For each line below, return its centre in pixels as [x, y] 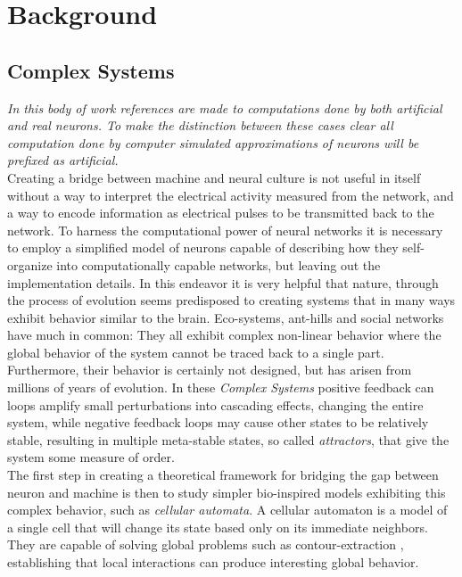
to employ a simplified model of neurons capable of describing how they [203, 247]
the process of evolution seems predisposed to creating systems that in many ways [231, 300]
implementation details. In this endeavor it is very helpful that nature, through [223, 282]
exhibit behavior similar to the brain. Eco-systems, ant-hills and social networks [226, 317]
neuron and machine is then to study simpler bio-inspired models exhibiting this [227, 492]
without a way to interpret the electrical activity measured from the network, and [231, 195]
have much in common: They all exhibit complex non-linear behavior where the [224, 335]
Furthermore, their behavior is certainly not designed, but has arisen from [210, 370]
